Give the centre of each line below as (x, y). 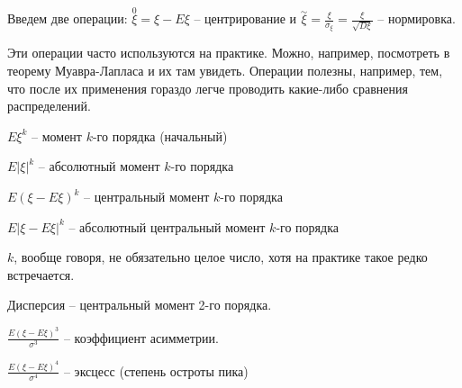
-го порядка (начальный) (160, 135)
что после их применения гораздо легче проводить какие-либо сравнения (208, 88)
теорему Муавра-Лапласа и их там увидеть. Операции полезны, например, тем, (225, 71)
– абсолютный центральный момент (167, 226)
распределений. (49, 106)
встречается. (41, 274)
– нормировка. (417, 18)
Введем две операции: (68, 18)
